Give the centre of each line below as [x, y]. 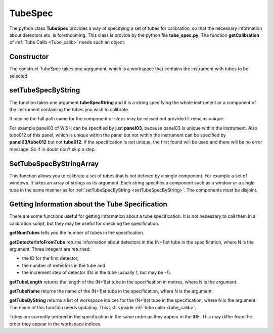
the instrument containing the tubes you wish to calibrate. [69, 109]
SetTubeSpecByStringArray [54, 163]
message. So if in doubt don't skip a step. [53, 149]
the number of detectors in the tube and [64, 265]
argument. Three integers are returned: [50, 249]
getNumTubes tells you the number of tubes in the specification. [77, 233]
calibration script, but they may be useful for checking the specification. [84, 223]
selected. [19, 76]
